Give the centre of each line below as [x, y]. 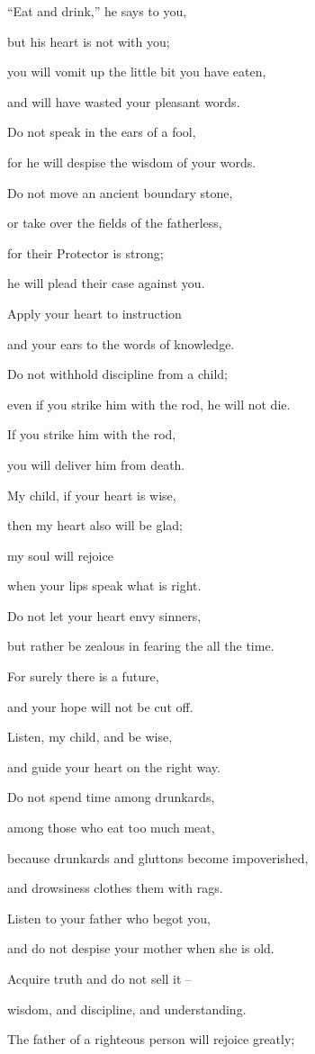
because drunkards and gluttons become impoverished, [158, 857]
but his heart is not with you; [89, 41]
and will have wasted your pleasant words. [124, 101]
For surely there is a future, [83, 676]
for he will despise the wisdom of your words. [132, 162]
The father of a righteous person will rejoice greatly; [151, 1039]
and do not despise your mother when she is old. [141, 948]
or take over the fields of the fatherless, [115, 223]
